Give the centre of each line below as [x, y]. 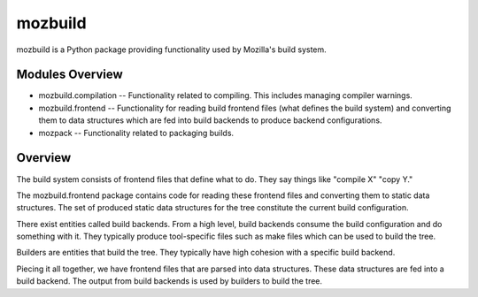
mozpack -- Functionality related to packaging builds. [136, 133]
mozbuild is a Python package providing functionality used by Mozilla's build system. [171, 49]
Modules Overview [69, 75]
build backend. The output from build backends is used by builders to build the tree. [170, 281]
